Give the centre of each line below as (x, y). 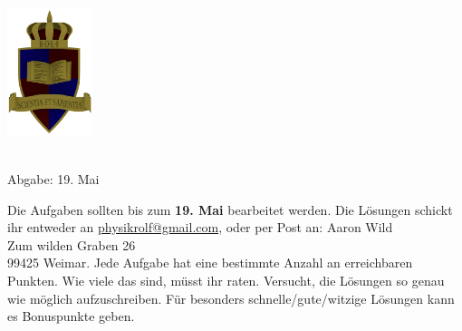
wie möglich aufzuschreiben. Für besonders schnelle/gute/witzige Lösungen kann (231, 298)
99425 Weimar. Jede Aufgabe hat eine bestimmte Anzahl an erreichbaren (210, 263)
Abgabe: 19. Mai (53, 179)
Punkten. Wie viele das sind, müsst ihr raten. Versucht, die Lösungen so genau (226, 281)
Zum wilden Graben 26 (72, 244)
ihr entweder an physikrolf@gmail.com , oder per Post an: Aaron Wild (200, 227)
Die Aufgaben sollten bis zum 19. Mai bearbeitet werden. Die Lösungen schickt (230, 209)
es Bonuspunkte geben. (71, 316)
